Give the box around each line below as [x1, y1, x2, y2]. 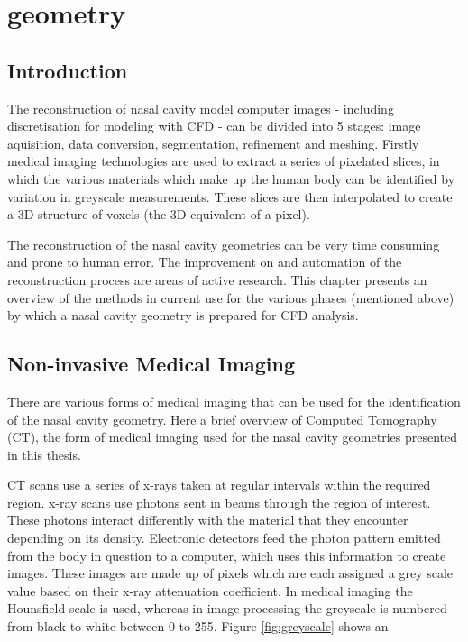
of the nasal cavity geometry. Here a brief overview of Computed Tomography [7, 409, 437, 428]
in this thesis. [7, 445, 81, 463]
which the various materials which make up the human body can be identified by [7, 169, 455, 188]
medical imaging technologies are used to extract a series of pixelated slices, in [7, 151, 440, 170]
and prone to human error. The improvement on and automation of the [7, 252, 402, 271]
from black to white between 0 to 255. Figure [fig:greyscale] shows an [7, 617, 389, 636]
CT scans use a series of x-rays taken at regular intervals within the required [7, 475, 431, 494]
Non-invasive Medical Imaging [7, 350, 296, 378]
